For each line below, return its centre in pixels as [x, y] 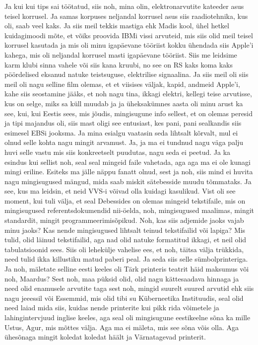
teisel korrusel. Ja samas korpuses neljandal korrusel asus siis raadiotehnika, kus [126, 16]
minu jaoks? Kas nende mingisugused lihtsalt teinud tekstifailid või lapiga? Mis [125, 230]
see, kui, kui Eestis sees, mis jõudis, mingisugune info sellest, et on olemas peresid [129, 113]
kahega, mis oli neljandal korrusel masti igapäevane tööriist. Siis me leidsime [121, 54]
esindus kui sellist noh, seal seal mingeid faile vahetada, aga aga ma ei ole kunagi [128, 162]
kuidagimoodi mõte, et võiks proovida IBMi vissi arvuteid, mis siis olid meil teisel [129, 35]
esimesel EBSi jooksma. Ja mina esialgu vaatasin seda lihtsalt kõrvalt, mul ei [121, 132]
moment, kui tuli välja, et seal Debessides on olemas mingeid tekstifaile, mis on [125, 200]
